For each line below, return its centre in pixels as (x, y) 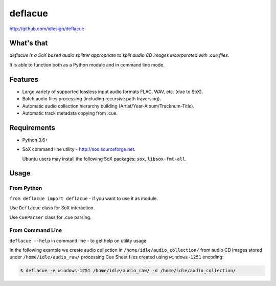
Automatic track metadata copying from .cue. (70, 113)
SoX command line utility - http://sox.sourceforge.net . (79, 149)
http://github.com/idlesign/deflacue (47, 29)
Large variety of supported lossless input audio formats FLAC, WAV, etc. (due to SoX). (113, 92)
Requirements (32, 128)
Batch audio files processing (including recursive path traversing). (91, 99)
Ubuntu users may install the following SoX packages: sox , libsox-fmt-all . (104, 159)
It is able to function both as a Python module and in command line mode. (87, 64)
